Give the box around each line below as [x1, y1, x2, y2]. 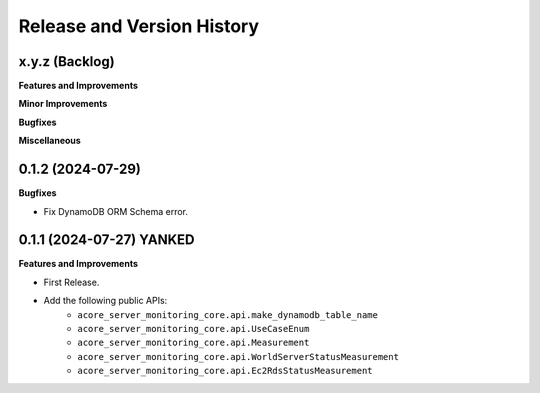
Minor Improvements [18, 98, 108, 110]
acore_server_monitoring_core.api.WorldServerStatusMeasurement [77, 351, 400, 362]
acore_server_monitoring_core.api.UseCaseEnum [77, 323, 310, 334]
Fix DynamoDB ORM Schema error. [43, 205, 189, 217]
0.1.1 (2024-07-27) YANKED [18, 231, 195, 249]
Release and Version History [18, 15, 260, 37]
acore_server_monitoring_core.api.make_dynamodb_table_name [77, 309, 379, 320]
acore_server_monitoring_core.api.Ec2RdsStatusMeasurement [77, 365, 374, 377]
